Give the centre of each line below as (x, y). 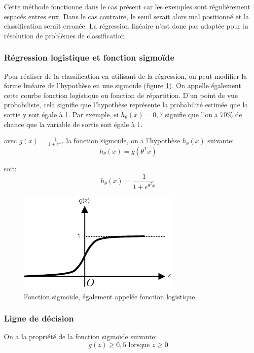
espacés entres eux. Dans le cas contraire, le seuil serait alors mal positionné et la (127, 16)
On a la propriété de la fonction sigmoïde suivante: (81, 337)
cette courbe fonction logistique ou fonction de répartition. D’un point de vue (121, 95)
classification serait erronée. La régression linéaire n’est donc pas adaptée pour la (126, 26)
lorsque (139, 345)
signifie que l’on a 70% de (203, 114)
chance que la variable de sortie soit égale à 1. (73, 124)
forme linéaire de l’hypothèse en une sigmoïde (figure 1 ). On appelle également (123, 85)
